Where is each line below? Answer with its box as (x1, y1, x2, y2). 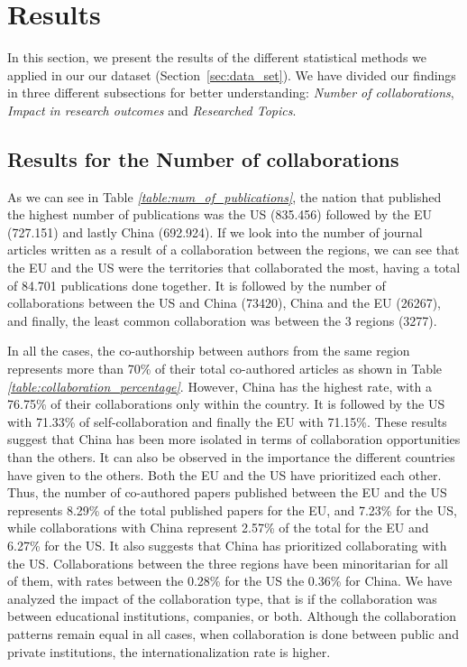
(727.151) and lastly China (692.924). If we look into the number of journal (7, 222, 423, 241)
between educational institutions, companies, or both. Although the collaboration (7, 607, 457, 625)
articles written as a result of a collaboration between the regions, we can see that (7, 240, 460, 259)
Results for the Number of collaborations (7, 144, 399, 172)
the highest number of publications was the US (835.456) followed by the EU (7, 205, 433, 224)
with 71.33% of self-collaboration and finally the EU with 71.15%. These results (7, 412, 447, 431)
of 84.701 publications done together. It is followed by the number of (7, 275, 386, 294)
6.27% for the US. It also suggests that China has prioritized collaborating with (7, 535, 447, 554)
